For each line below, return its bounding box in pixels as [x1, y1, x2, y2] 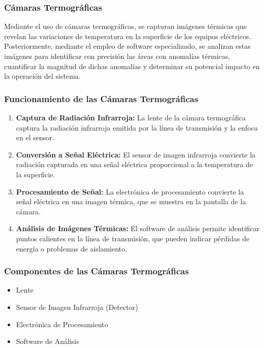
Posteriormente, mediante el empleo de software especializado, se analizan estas [4, 41, 251, 51]
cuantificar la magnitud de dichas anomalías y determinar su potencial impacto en [4, 60, 260, 71]
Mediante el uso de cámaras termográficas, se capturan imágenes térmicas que [4, 21, 247, 31]
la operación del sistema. [4, 71, 81, 81]
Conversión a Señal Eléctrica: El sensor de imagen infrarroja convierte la [16, 149, 256, 160]
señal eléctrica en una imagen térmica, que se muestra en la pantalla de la [16, 196, 246, 207]
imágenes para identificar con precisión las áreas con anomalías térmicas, [4, 51, 230, 61]
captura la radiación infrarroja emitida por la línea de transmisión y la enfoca [16, 122, 258, 133]
